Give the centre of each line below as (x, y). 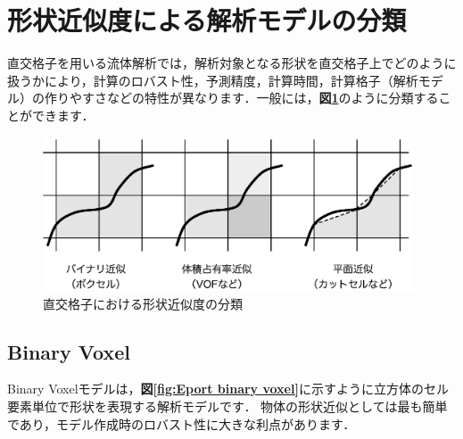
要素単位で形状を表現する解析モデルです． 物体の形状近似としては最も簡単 (227, 406)
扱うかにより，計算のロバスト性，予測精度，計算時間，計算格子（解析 (213, 80)
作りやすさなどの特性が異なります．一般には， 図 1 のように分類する (241, 98)
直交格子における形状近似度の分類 (143, 303)
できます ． (63, 115)
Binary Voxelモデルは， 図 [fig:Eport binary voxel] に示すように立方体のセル (228, 389)
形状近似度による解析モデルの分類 (207, 20)
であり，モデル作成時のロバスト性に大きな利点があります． (182, 423)
